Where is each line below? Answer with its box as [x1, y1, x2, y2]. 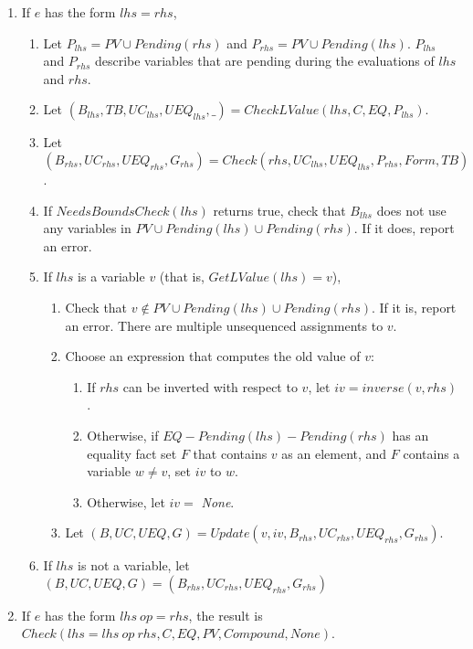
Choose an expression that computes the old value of [65, 346, 361, 366]
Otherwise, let [87, 492, 165, 511]
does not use [376, 200, 447, 219]
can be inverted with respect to [122, 377, 298, 396]
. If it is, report [371, 297, 457, 316]
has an [392, 425, 429, 444]
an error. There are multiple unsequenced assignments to [65, 315, 384, 335]
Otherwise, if [87, 425, 159, 444]
